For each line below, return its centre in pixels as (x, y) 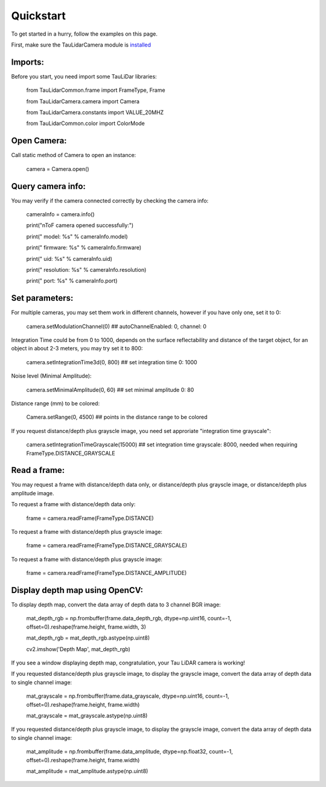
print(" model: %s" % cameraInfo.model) (77, 236)
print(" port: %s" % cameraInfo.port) (72, 281)
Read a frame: (38, 470)
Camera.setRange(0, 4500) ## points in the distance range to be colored (117, 417)
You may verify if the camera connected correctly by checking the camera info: (110, 201)
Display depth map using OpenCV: (77, 590)
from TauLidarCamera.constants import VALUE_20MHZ (95, 112)
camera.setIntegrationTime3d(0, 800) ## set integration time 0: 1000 (112, 362)
